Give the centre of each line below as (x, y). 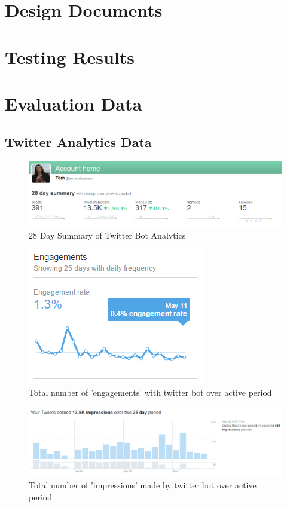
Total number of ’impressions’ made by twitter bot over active (143, 485)
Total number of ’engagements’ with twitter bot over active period (150, 392)
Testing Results (70, 56)
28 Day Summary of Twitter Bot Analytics (107, 235)
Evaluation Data (74, 103)
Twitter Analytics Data (78, 141)
